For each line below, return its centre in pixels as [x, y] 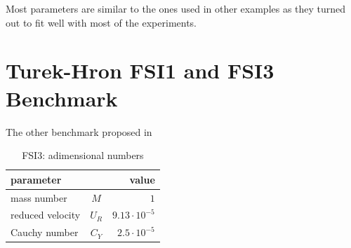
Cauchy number [45, 232]
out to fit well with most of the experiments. [101, 22]
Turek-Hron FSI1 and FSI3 [140, 70]
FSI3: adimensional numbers [83, 155]
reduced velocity [46, 215]
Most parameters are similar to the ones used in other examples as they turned [176, 8]
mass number [39, 197]
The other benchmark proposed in [79, 131]
